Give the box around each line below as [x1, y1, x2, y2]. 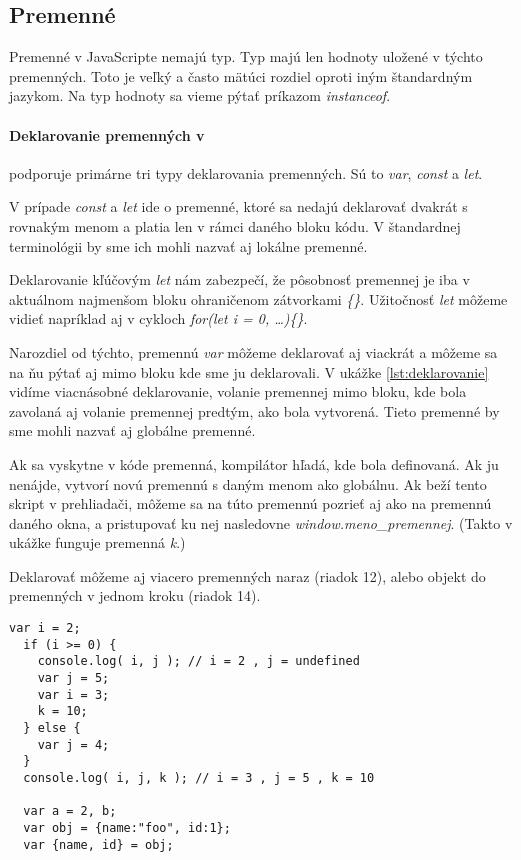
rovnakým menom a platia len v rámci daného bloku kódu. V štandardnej [9, 215, 461, 236]
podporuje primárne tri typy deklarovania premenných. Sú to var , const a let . [9, 162, 483, 183]
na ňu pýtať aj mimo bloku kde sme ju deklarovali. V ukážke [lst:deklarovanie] [9, 361, 489, 382]
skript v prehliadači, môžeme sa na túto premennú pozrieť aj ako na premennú [9, 493, 492, 514]
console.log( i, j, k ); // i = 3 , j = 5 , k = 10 [23, 770, 375, 785]
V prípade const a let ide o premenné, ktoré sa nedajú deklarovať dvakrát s [9, 196, 468, 217]
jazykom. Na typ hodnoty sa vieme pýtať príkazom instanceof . [9, 85, 391, 106]
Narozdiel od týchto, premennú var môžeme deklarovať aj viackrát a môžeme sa [9, 341, 498, 362]
